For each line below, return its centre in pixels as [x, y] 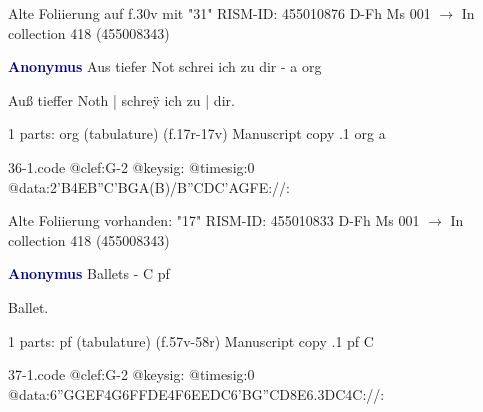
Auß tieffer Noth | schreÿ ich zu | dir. [121, 99]
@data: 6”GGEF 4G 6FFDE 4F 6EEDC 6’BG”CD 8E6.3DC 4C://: [196, 393]
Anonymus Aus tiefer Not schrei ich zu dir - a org [165, 66]
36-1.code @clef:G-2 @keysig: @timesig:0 [131, 166]
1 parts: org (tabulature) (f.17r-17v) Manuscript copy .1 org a [197, 133]
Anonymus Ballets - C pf [89, 273]
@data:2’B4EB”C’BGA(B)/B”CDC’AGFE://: [149, 186]
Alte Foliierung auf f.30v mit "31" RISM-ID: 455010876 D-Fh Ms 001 [219, 13]
